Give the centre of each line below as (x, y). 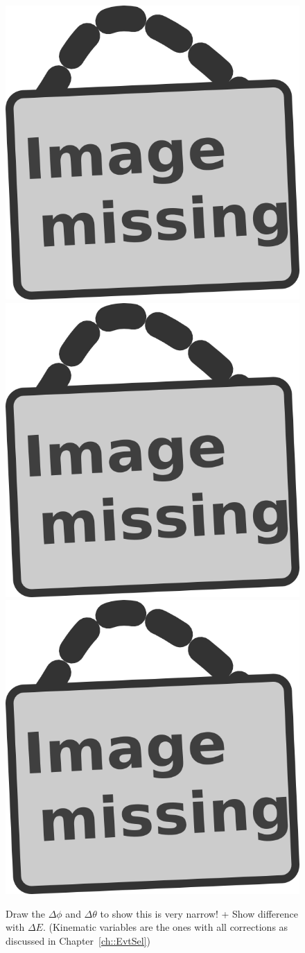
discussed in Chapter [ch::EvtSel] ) (78, 940)
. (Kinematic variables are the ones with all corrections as (165, 927)
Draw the (26, 913)
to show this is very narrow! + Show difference (199, 913)
